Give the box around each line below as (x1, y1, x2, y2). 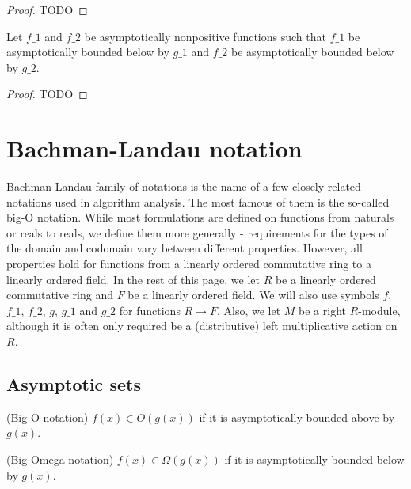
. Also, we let (216, 301, 281, 318)
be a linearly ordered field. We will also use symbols (127, 286, 379, 303)
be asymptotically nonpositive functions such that (84, 28, 326, 44)
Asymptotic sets (6, 372, 141, 396)
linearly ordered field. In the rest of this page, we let (6, 271, 260, 287)
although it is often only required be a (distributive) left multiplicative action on (6, 317, 398, 334)
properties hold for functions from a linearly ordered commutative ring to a (6, 256, 371, 272)
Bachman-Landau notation (6, 132, 303, 165)
